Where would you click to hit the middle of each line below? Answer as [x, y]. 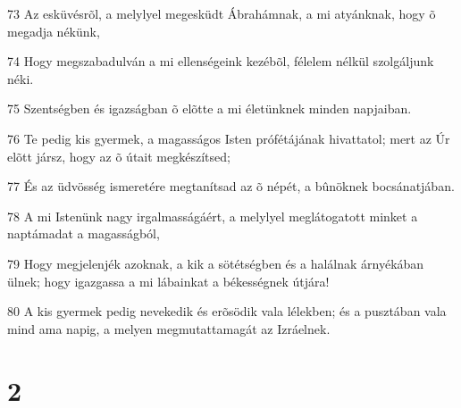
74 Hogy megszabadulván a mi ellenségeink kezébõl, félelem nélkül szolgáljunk [221, 61]
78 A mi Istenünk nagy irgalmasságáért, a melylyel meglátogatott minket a [213, 216]
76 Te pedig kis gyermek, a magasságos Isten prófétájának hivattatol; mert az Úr [229, 138]
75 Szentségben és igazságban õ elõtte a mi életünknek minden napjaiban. [210, 108]
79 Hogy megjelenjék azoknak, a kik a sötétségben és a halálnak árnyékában [216, 263]
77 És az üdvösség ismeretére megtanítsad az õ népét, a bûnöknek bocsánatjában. [231, 186]
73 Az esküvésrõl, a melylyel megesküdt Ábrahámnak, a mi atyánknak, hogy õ [222, 13]
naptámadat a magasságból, [84, 233]
